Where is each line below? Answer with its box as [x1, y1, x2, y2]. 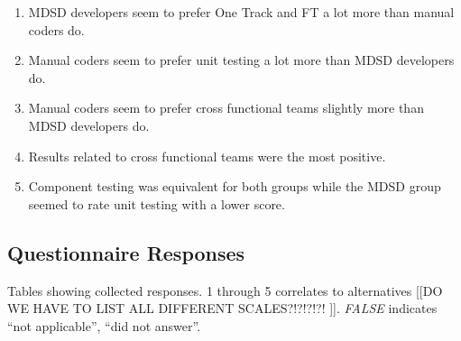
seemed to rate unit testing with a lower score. [28, 194, 285, 213]
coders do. [28, 20, 85, 39]
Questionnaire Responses [7, 238, 245, 266]
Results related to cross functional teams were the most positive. [28, 146, 386, 165]
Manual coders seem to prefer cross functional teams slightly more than [28, 98, 424, 117]
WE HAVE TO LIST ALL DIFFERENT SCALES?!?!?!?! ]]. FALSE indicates [7, 299, 438, 318]
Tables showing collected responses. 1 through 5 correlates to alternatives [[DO [7, 281, 443, 300]
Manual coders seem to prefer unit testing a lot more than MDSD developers [28, 51, 455, 69]
